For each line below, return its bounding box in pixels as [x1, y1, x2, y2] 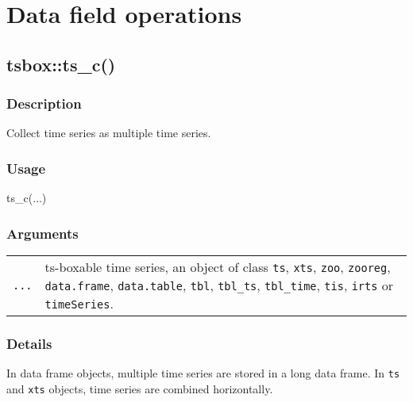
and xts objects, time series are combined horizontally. [6, 380, 273, 396]
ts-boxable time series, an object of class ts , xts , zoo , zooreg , [44, 258, 391, 276]
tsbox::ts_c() [6, 52, 116, 76]
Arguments [6, 223, 79, 243]
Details [6, 333, 52, 353]
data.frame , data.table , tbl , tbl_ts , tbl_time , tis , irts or [44, 276, 394, 294]
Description [6, 94, 82, 113]
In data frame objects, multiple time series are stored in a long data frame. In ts [6, 365, 400, 381]
